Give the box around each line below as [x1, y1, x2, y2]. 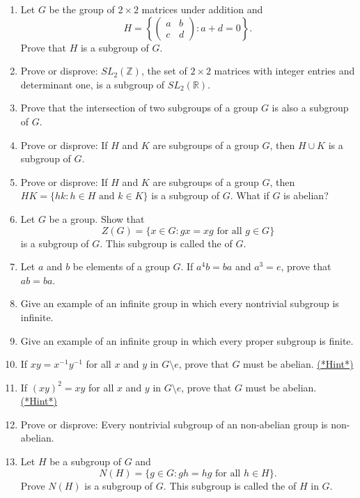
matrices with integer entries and [214, 63, 355, 78]
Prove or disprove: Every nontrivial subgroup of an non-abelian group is [20, 417, 328, 431]
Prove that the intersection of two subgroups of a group [20, 100, 258, 115]
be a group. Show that [49, 211, 145, 226]
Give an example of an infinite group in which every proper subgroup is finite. [20, 333, 354, 348]
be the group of [49, 2, 115, 16]
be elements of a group [72, 259, 170, 274]
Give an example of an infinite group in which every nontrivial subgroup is [20, 296, 339, 311]
